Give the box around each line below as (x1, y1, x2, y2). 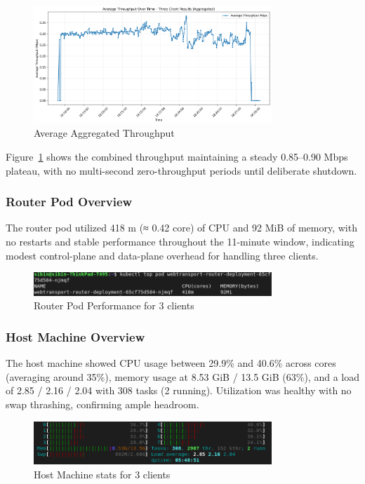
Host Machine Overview (6, 328, 145, 345)
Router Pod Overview (6, 193, 133, 210)
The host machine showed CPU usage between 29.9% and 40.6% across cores (6, 356, 336, 370)
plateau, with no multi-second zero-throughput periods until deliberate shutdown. (6, 163, 357, 177)
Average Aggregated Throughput (34, 126, 175, 140)
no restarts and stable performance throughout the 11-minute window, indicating (6, 234, 354, 248)
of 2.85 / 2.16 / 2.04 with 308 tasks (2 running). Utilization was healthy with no (6, 383, 352, 398)
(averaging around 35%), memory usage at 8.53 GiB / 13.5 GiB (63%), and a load (6, 369, 359, 384)
